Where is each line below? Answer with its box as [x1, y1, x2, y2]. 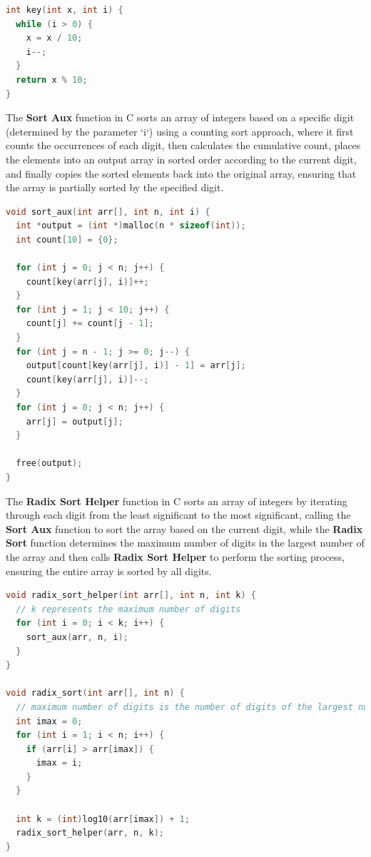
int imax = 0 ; [16, 716, 83, 726]
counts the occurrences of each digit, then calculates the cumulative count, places [6, 138, 361, 153]
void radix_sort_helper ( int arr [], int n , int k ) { [6, 590, 256, 601]
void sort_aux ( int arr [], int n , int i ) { [6, 206, 210, 217]
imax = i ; [36, 758, 83, 769]
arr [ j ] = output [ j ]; [26, 416, 123, 427]
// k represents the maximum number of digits [16, 604, 241, 614]
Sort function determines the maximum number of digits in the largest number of [6, 535, 365, 550]
